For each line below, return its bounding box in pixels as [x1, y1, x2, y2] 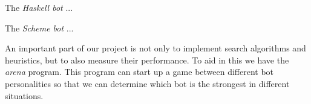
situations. [5, 89, 44, 102]
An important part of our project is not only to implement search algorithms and [5, 42, 306, 54]
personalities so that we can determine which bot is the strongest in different [5, 77, 290, 89]
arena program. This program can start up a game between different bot [5, 65, 274, 78]
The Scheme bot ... [5, 21, 74, 34]
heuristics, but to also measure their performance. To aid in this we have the [5, 53, 289, 66]
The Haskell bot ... [5, 1, 73, 13]
